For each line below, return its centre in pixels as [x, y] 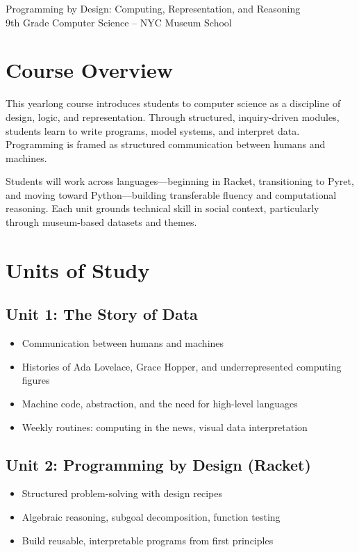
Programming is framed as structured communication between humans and [166, 144]
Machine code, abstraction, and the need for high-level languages [160, 404]
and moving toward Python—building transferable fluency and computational [171, 194]
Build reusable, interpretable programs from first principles [148, 540]
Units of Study [78, 269]
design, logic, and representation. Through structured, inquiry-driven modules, [173, 116]
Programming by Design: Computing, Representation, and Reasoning [153, 8]
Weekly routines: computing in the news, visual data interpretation [165, 427]
